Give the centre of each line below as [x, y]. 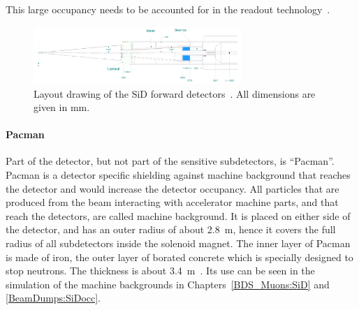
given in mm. [62, 107]
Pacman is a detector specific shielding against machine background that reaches [178, 175]
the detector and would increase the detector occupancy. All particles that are [173, 188]
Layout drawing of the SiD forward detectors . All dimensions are [175, 93]
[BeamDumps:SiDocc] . [53, 298]
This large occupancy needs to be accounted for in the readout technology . [168, 9]
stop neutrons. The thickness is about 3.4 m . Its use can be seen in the [160, 271]
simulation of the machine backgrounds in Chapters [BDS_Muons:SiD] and [168, 284]
